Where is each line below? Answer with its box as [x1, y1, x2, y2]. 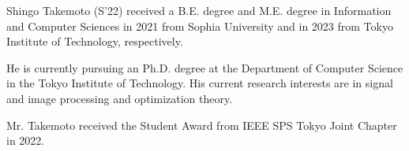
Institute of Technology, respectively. [6, 33, 183, 50]
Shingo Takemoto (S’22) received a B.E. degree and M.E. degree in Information [6, 2, 392, 18]
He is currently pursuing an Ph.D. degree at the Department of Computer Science [6, 59, 403, 75]
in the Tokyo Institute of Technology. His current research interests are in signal [6, 75, 393, 91]
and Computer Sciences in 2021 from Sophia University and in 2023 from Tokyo [6, 17, 393, 34]
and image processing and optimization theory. [6, 90, 233, 106]
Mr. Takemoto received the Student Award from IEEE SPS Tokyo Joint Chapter [6, 116, 397, 133]
